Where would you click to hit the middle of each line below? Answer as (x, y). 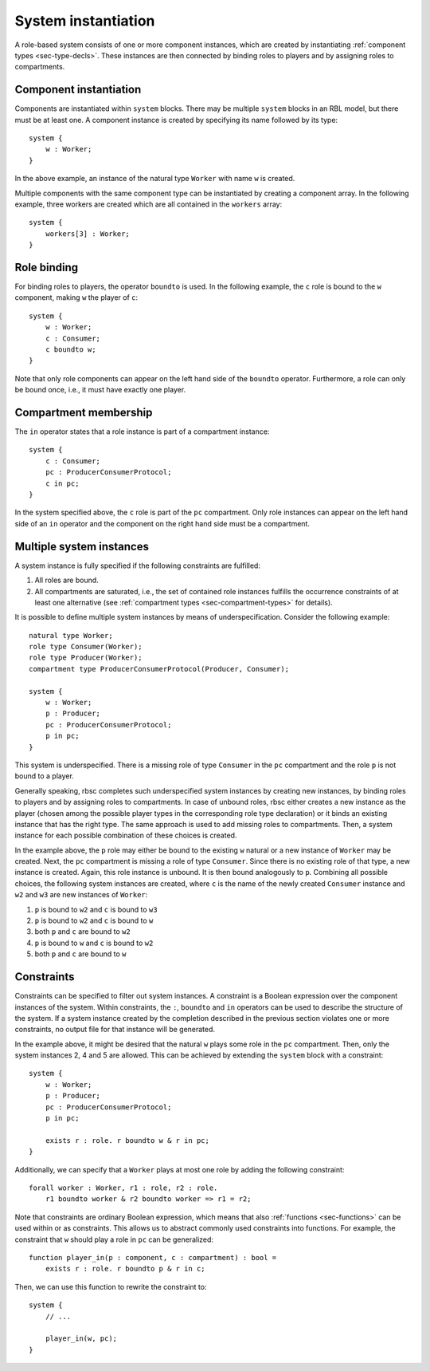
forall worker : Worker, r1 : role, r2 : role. (123, 1188)
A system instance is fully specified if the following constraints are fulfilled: (137, 565)
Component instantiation (78, 90)
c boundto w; (70, 350)
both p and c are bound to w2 (82, 932)
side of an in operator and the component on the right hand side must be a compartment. (162, 523)
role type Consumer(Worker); (86, 647)
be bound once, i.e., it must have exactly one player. (100, 390)
